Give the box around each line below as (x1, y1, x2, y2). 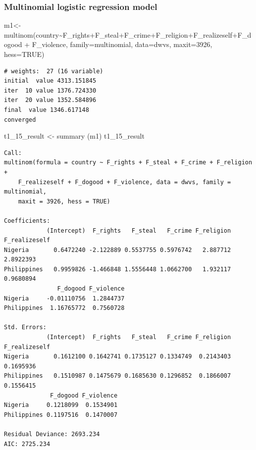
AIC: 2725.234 (4, 440, 51, 448)
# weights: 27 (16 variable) (4, 67, 103, 75)
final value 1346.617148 (4, 106, 89, 113)
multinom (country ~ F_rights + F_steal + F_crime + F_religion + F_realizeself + (4, 29, 238, 40)
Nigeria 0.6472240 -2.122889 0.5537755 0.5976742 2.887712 (4, 246, 231, 253)
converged (4, 116, 36, 123)
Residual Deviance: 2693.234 (4, 430, 100, 438)
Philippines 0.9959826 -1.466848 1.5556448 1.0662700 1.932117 (4, 265, 231, 273)
